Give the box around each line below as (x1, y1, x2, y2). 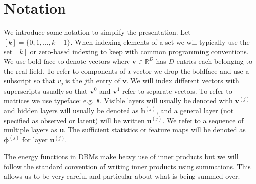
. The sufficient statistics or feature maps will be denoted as (64, 124, 246, 135)
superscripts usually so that (4, 85, 88, 96)
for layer (22, 134, 48, 145)
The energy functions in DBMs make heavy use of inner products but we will (4, 151, 239, 161)
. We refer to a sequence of (162, 115, 244, 125)
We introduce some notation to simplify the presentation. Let (4, 27, 191, 37)
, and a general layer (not (156, 105, 234, 116)
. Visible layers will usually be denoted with (100, 95, 233, 106)
